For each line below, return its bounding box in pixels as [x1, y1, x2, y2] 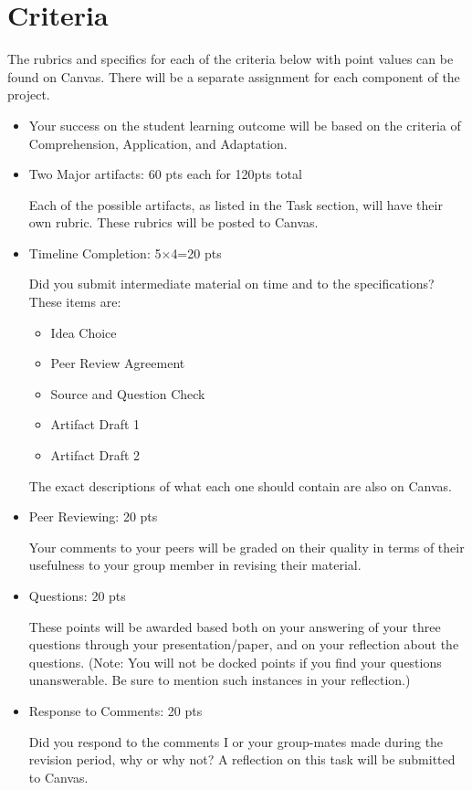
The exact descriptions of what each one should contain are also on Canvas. [28, 476, 452, 495]
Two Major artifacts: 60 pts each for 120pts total [28, 164, 302, 184]
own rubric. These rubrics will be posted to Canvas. [28, 213, 319, 232]
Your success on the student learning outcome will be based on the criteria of [28, 115, 461, 134]
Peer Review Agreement [50, 353, 185, 373]
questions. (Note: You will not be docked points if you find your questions [28, 652, 442, 671]
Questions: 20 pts [28, 586, 126, 605]
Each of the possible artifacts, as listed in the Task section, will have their [28, 195, 443, 214]
